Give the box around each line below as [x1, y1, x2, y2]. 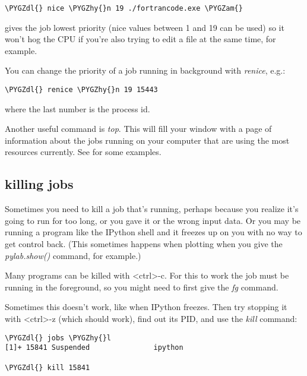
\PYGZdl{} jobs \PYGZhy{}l [5, 333, 111, 342]
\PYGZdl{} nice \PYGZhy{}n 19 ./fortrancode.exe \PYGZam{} [5, 4, 243, 12]
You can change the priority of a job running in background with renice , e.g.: [5, 64, 286, 77]
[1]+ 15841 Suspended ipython [5, 343, 183, 352]
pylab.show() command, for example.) [5, 249, 141, 261]
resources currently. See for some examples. [5, 146, 162, 158]
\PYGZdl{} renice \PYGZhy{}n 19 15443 [5, 86, 158, 94]
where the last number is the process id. [5, 102, 150, 115]
